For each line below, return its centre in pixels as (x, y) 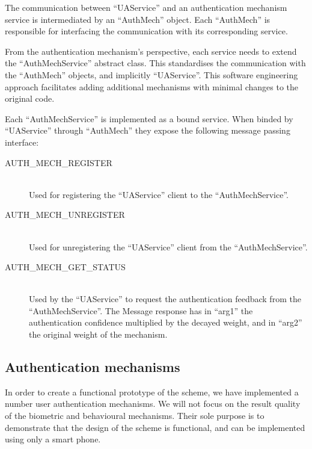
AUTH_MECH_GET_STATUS (65, 267)
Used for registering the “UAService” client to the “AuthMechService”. (159, 194)
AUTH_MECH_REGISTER (59, 162)
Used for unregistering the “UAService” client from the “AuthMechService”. (168, 246)
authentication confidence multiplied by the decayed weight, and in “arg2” (166, 322)
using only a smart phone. (53, 439)
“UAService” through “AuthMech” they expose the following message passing (148, 130)
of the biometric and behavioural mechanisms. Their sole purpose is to (135, 416)
